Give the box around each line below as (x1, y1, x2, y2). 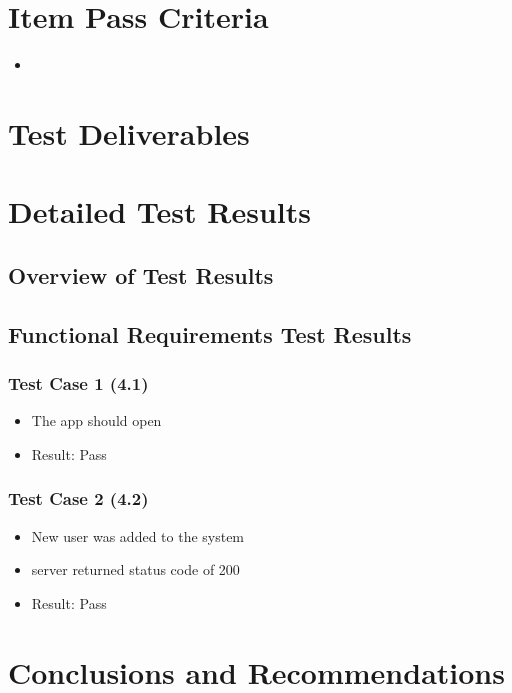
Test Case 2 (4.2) (8, 486, 149, 511)
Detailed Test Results (8, 191, 311, 232)
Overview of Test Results (8, 259, 274, 290)
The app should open (31, 410, 162, 431)
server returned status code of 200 (31, 559, 240, 580)
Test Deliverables (8, 112, 250, 153)
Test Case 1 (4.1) (8, 370, 149, 395)
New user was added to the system (31, 525, 245, 546)
